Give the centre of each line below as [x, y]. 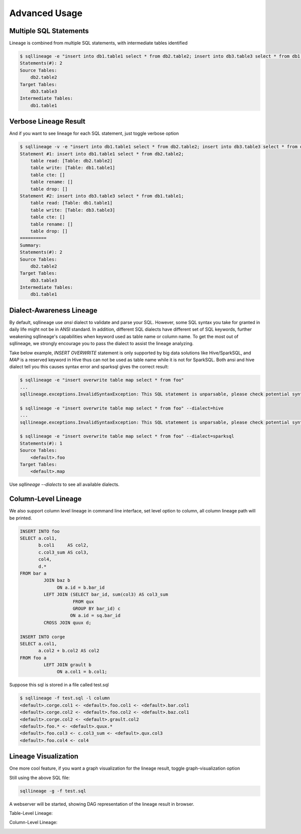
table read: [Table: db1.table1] [71, 203]
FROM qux [84, 601]
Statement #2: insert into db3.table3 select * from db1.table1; [102, 196]
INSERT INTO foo [40, 531]
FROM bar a [33, 573]
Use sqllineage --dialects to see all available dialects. [64, 484]
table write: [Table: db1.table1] [73, 168]
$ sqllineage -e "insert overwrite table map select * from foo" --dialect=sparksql [127, 436]
